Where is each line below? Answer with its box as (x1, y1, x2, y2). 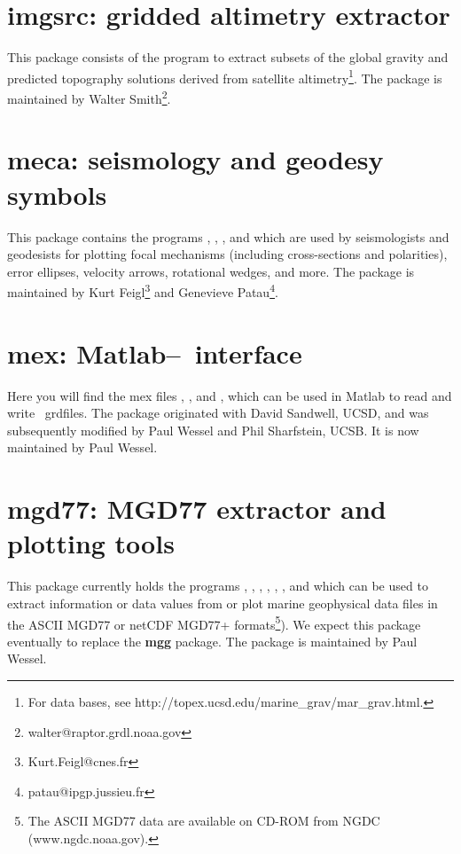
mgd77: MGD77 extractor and (7, 490, 387, 527)
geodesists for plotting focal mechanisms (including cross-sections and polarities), (7, 245, 448, 263)
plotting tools (7, 525, 175, 561)
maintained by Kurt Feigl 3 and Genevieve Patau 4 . (7, 280, 278, 301)
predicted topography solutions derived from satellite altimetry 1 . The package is (7, 66, 442, 87)
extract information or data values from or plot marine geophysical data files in (7, 593, 438, 612)
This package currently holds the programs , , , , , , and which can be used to (7, 576, 428, 595)
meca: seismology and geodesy (7, 141, 384, 177)
